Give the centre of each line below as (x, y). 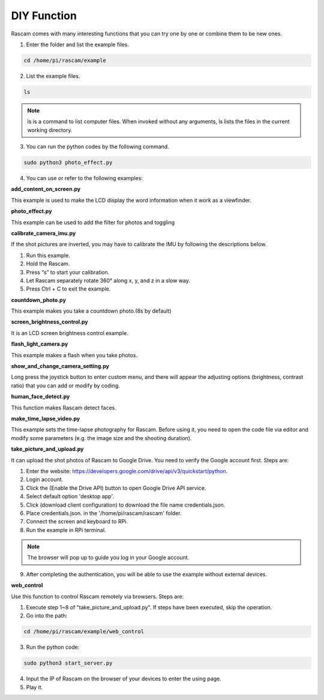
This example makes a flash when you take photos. (74, 355)
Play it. (34, 687)
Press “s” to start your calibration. (68, 272)
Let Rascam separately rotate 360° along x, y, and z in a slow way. (108, 280)
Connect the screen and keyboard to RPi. (77, 522)
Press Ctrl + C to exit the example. (68, 289)
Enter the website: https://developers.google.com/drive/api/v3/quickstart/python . (127, 471)
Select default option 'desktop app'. (70, 496)
